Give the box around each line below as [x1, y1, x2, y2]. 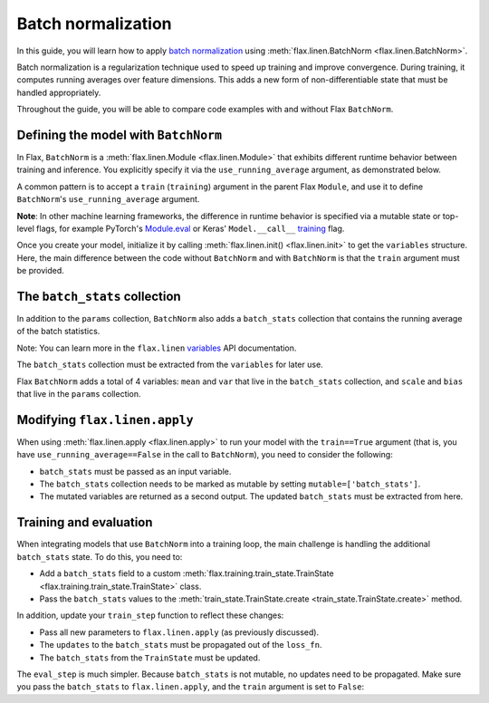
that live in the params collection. [16, 389, 141, 399]
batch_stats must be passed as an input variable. [39, 466, 232, 477]
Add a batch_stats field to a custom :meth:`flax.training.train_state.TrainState [39, 568, 334, 579]
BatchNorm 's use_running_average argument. [16, 194, 200, 205]
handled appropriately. [16, 87, 101, 98]
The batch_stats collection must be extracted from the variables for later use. [16, 359, 323, 371]
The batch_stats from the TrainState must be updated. [39, 652, 261, 663]
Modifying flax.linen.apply [16, 412, 194, 428]
